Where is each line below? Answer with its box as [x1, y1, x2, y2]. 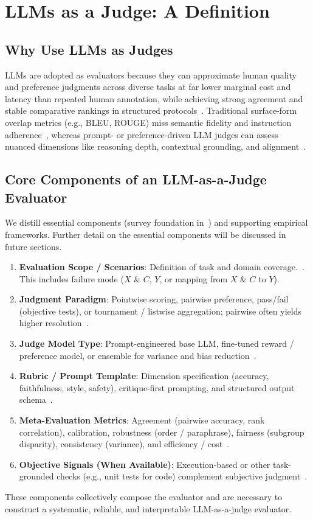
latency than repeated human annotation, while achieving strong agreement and [5, 92, 303, 105]
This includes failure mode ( [19, 272, 124, 285]
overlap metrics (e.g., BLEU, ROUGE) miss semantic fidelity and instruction [5, 116, 292, 128]
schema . [19, 393, 53, 406]
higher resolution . [19, 316, 89, 329]
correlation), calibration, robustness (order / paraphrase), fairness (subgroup [19, 425, 304, 438]
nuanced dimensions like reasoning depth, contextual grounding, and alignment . [5, 140, 306, 153]
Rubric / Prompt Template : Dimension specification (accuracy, [19, 369, 269, 382]
